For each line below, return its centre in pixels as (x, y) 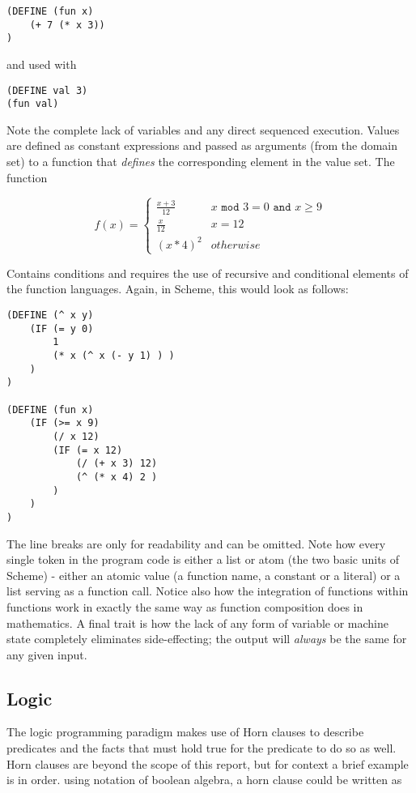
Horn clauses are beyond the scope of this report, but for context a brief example (208, 763)
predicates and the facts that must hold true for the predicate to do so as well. (202, 748)
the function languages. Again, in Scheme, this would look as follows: (178, 289)
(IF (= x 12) (88, 450)
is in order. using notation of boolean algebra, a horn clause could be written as (204, 780)
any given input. (47, 654)
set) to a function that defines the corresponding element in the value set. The (201, 162)
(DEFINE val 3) (47, 90)
